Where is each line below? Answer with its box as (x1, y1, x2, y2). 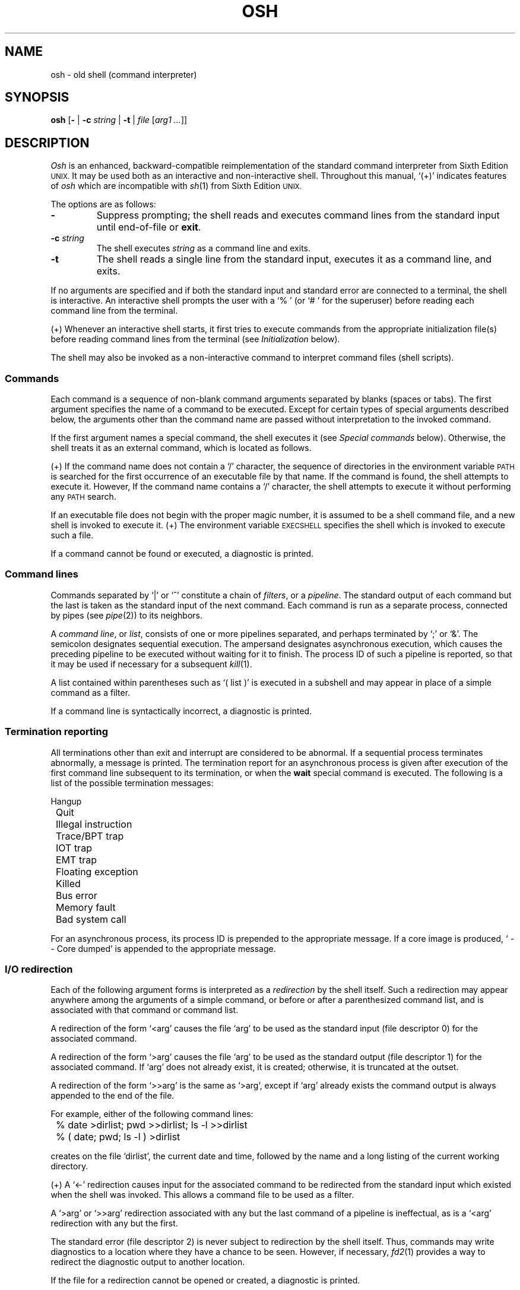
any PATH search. (50, 491, 116, 502)
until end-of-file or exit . (96, 221, 201, 234)
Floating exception (56, 865, 138, 878)
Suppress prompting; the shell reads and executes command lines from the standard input (96, 209, 500, 222)
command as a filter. (50, 687, 131, 698)
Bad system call (56, 913, 126, 925)
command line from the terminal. (50, 305, 178, 316)
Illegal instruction (56, 818, 132, 830)
